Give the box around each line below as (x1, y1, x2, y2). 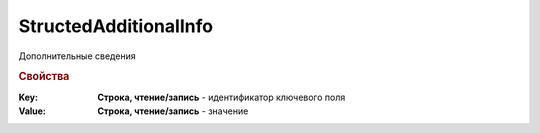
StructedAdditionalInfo (18, 15, 214, 37)
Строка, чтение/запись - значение (97, 105, 249, 117)
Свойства (18, 70, 70, 84)
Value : (18, 105, 47, 117)
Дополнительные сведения (18, 50, 136, 62)
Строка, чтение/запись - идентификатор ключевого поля (97, 91, 346, 103)
